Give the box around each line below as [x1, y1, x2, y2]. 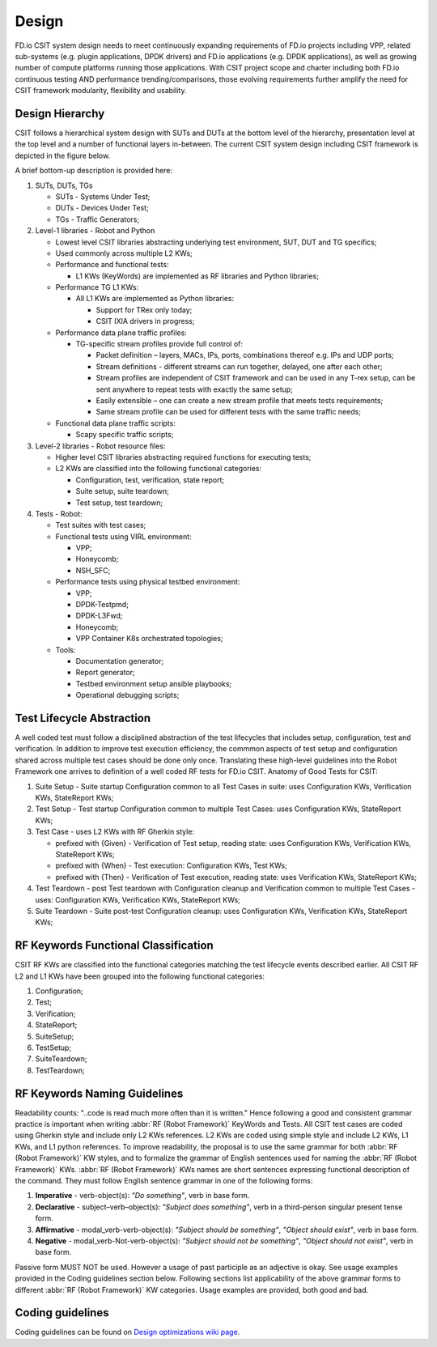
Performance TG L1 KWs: [55, 283, 139, 292]
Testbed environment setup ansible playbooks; [75, 678, 232, 688]
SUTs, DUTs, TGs [35, 181, 93, 190]
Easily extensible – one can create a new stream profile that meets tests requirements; [95, 396, 384, 405]
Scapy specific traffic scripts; [75, 430, 174, 440]
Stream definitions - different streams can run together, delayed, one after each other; [95, 361, 383, 372]
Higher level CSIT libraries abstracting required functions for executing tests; [55, 452, 312, 461]
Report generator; [75, 668, 135, 678]
